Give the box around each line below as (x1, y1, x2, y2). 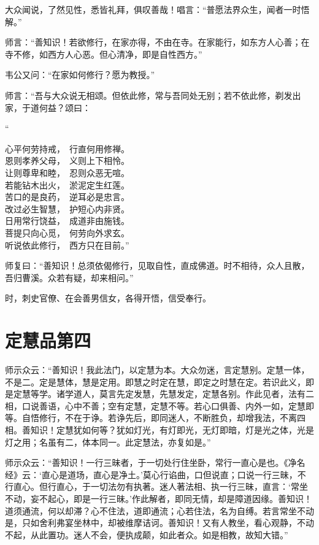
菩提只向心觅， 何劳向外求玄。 (5, 226, 129, 239)
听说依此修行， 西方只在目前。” (5, 238, 129, 251)
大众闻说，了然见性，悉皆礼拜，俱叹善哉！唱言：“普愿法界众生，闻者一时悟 (5, 3, 310, 15)
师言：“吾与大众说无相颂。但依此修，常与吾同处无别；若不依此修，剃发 (5, 88, 293, 101)
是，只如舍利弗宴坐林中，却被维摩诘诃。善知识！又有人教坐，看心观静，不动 (5, 516, 314, 529)
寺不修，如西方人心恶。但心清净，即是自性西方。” (5, 47, 202, 60)
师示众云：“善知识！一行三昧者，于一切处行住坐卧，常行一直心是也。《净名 (5, 456, 306, 469)
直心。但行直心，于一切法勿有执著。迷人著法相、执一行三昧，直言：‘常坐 (13, 480, 308, 493)
